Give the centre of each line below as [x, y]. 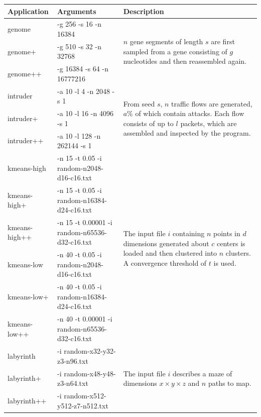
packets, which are [209, 123]
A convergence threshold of [165, 263]
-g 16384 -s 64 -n [83, 69]
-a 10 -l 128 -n [79, 135]
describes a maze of [202, 373]
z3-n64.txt [73, 383]
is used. [225, 263]
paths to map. [230, 383]
